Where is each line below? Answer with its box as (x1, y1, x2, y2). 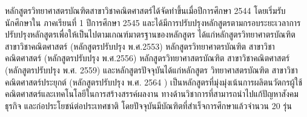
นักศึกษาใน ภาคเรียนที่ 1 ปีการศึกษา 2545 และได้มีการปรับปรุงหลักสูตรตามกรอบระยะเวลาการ (5, 16, 301, 28)
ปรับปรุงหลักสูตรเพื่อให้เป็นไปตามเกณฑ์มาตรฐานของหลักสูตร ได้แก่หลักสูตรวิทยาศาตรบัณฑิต (5, 28, 295, 41)
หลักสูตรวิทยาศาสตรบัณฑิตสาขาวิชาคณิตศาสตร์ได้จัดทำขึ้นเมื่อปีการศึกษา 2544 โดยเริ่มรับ (5, 4, 286, 16)
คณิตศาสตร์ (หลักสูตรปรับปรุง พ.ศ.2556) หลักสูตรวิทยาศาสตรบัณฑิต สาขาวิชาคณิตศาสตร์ (5, 52, 290, 64)
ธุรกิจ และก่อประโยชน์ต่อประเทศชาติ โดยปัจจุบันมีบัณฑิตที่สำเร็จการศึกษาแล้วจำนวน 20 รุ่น (5, 99, 292, 112)
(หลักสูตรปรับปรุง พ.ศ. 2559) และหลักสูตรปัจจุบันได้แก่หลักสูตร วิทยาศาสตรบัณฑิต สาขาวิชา (5, 63, 298, 76)
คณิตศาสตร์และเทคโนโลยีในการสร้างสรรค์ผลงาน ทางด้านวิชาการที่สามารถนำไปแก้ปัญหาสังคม (5, 87, 299, 100)
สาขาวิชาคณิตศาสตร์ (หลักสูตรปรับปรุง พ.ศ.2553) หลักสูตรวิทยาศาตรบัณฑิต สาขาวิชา (5, 39, 275, 52)
